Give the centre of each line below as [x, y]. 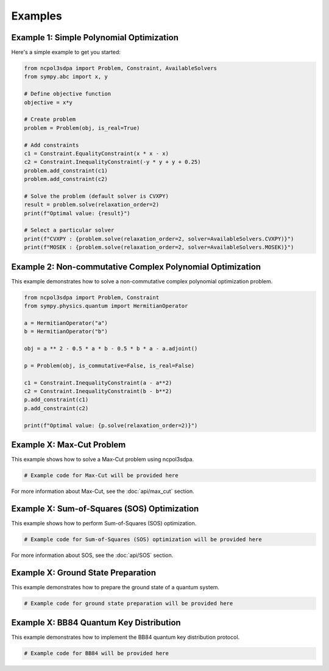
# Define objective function [68, 94]
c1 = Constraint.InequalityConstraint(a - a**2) [98, 383]
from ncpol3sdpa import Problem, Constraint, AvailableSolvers [121, 68]
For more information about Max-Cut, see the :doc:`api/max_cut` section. [103, 491]
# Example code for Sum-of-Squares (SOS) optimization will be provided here [143, 539]
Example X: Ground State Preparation [84, 573]
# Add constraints [51, 145]
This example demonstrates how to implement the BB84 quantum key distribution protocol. [126, 637]
